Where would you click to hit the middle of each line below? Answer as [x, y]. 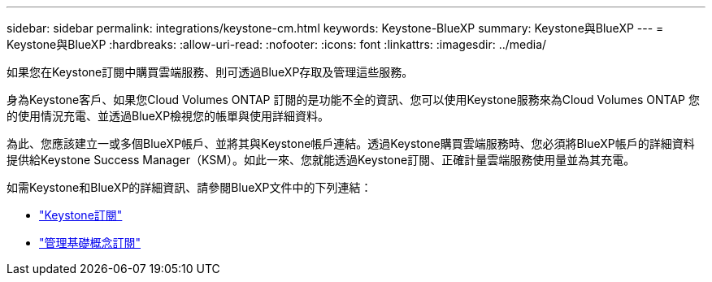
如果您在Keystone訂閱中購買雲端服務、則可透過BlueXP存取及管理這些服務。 [210, 72]
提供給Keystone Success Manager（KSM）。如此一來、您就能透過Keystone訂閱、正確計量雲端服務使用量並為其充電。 [321, 160]
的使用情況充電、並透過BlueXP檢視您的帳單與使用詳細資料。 [168, 116]
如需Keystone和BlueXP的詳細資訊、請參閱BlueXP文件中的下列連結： [189, 187]
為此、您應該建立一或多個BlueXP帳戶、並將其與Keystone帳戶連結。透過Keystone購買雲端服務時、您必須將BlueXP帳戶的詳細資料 [351, 143]
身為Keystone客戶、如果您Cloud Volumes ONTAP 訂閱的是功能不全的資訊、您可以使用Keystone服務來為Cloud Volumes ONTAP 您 [353, 100]
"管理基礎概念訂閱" [90, 243]
